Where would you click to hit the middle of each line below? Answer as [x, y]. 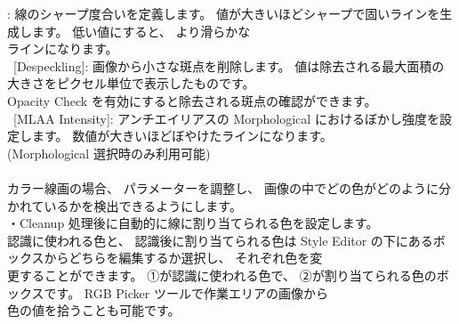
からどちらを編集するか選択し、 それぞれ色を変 [183, 258]
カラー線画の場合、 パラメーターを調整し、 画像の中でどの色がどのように [223, 187]
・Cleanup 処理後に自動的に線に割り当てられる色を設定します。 [193, 223]
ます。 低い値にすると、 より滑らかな [141, 31]
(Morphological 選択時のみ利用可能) [109, 153]
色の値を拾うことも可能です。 [94, 310]
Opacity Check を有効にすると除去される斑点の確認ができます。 [192, 100]
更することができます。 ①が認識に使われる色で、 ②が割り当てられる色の [222, 275]
